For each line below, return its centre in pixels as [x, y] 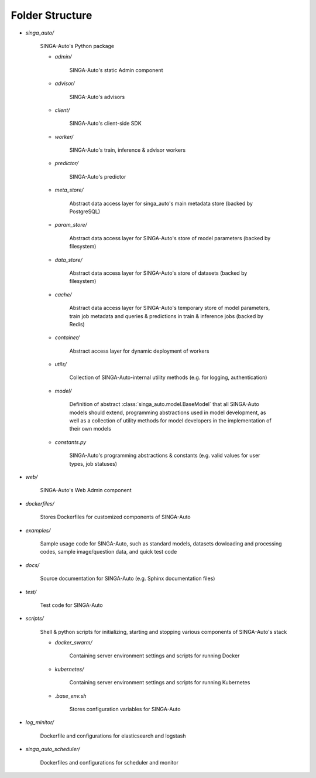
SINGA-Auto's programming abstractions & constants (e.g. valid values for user [165, 455]
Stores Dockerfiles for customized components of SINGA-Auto [116, 517]
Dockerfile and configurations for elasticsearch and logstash [113, 736]
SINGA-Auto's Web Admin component [86, 490]
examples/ [38, 530]
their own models [90, 429]
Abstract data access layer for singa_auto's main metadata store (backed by [161, 203]
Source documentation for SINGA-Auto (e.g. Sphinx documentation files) [128, 579]
